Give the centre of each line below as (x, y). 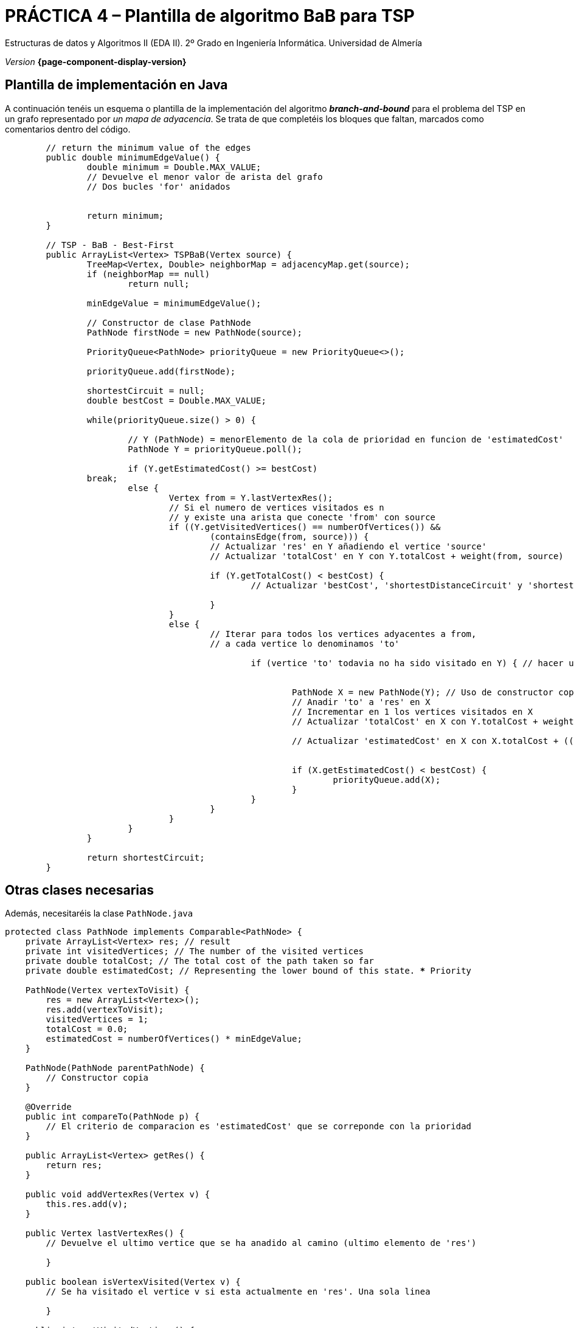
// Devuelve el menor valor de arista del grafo (205, 177)
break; (102, 478)
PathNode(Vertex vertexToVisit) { (107, 990)
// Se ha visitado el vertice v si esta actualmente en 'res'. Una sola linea (238, 1292)
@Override (48, 1107)
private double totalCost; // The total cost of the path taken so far (199, 961)
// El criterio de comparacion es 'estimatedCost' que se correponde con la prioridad (259, 1127)
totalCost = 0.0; (87, 1029)
